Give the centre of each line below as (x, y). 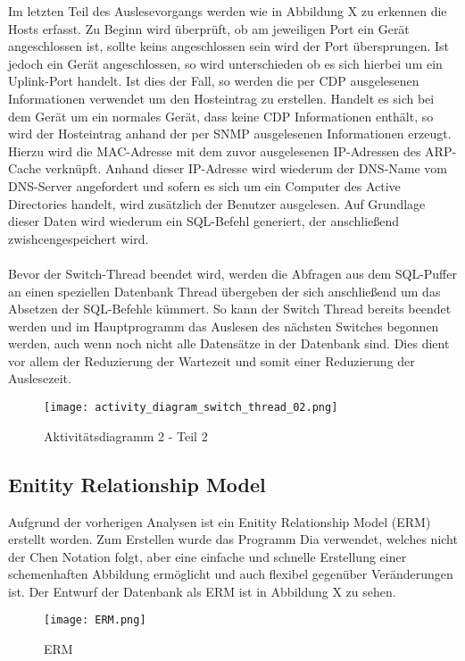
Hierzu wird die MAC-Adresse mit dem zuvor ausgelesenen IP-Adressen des (215, 151)
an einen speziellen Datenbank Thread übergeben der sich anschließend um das (224, 291)
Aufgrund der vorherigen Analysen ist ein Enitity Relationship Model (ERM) (220, 521)
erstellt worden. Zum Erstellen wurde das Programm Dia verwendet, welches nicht (233, 539)
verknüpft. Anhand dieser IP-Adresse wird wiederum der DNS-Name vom (246, 168)
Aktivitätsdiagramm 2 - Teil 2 (126, 435)
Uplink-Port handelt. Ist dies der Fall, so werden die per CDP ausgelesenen (214, 81)
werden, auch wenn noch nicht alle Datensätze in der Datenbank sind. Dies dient (229, 343)
